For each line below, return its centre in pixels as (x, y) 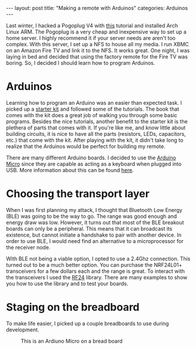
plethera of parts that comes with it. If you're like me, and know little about (96, 128)
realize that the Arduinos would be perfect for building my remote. (86, 146)
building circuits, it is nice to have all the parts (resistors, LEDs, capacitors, (96, 134)
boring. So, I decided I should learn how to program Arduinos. (81, 63)
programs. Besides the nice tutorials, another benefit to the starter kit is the (97, 121)
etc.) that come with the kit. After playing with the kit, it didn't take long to (95, 140)
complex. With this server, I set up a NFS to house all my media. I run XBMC (97, 44)
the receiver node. (28, 247)
